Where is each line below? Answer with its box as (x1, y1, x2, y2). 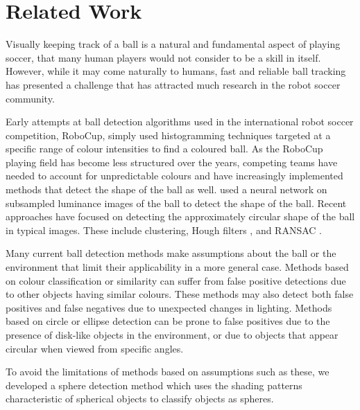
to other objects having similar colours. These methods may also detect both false (6, 287, 354, 301)
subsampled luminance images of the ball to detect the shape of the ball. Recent (6, 195, 347, 210)
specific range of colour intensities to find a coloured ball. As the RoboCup (6, 141, 323, 156)
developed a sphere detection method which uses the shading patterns (6, 377, 302, 392)
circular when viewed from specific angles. (6, 341, 184, 355)
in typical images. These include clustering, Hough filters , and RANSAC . (6, 222, 322, 237)
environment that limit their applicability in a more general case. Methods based (6, 260, 349, 274)
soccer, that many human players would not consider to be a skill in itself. (6, 50, 321, 64)
